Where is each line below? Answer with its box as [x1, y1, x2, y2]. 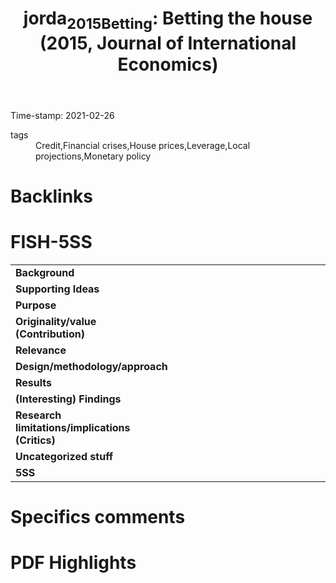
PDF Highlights [10, 552, 137, 574]
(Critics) [15, 433, 56, 447]
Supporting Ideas [15, 282, 100, 296]
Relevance [15, 343, 67, 357]
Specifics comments [10, 506, 186, 529]
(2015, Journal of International [39, 32, 297, 54]
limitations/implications [15, 420, 131, 434]
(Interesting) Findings [15, 392, 122, 406]
